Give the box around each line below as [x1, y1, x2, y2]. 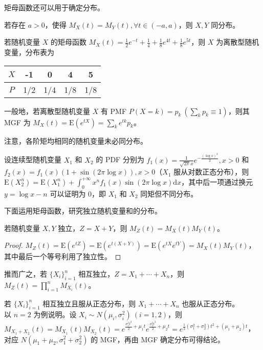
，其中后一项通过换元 [181, 176, 253, 187]
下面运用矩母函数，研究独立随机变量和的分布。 [4, 205, 162, 216]
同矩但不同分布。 [140, 188, 198, 199]
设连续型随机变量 [4, 154, 61, 165]
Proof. [4, 240, 23, 250]
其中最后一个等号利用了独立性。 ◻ [4, 251, 121, 262]
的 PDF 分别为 [96, 154, 144, 165]
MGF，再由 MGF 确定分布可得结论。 [100, 334, 225, 344]
